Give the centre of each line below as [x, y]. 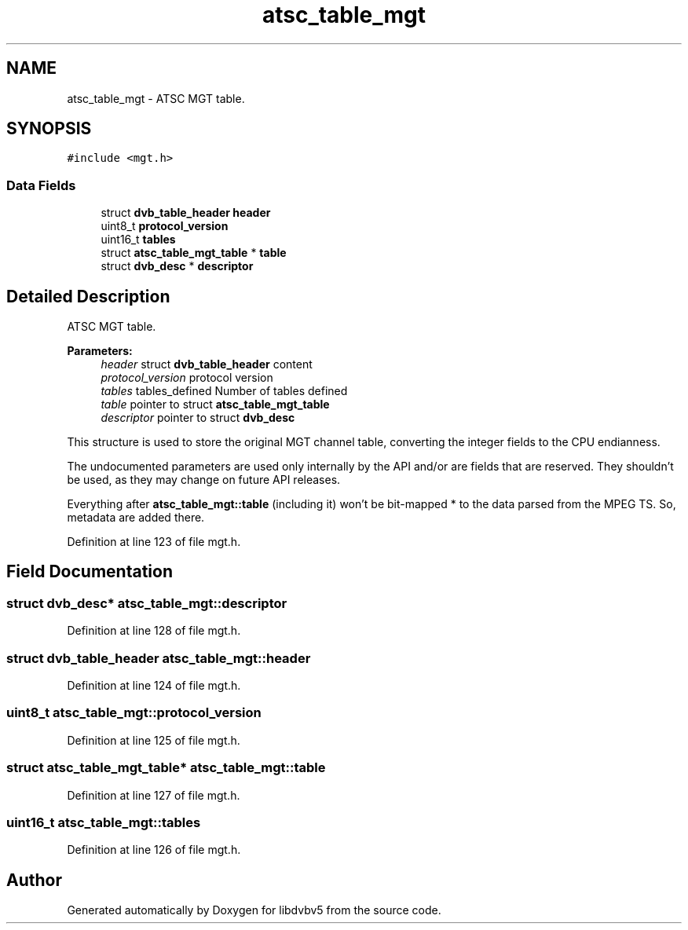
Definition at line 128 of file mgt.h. [154, 631]
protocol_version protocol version [187, 378]
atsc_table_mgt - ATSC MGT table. [156, 98]
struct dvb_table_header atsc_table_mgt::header [159, 658]
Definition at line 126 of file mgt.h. [154, 850]
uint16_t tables [138, 240]
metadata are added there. [136, 518]
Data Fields [41, 185]
